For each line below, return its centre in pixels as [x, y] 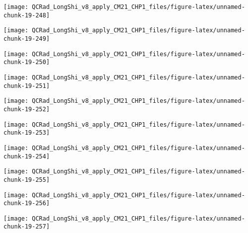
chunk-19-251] [27, 86]
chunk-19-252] [27, 109]
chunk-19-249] [27, 39]
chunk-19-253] [27, 133]
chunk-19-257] [27, 227]
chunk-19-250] [27, 62]
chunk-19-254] [27, 156]
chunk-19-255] [27, 180]
